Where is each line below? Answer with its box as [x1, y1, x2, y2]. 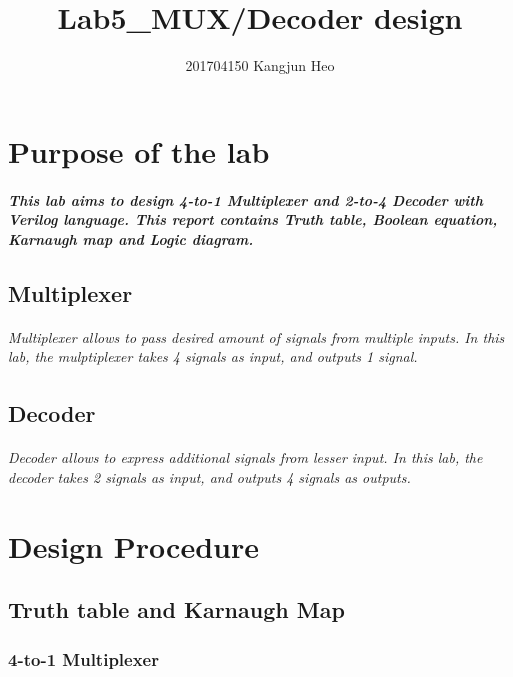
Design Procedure [8, 525, 259, 566]
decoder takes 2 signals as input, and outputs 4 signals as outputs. [8, 467, 411, 488]
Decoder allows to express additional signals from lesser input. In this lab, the [8, 447, 483, 468]
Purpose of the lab [8, 130, 270, 171]
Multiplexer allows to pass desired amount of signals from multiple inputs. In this [8, 326, 505, 347]
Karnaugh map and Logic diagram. [8, 228, 254, 249]
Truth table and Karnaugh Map [8, 594, 345, 625]
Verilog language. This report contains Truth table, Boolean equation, [8, 209, 498, 230]
